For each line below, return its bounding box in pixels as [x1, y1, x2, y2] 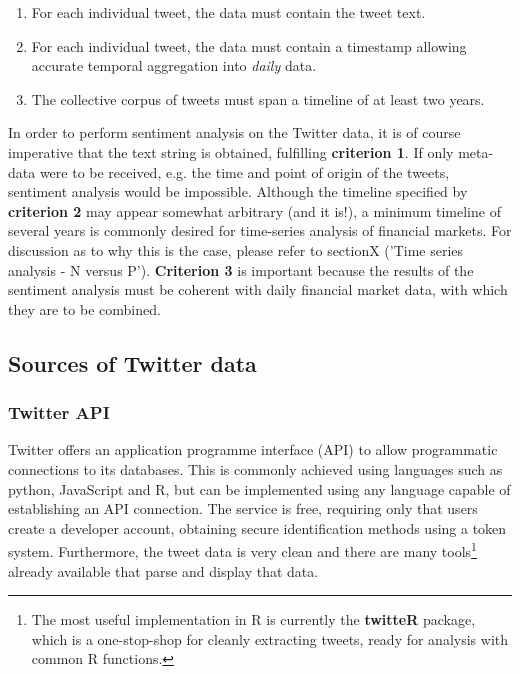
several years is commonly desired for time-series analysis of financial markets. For [8, 220, 512, 241]
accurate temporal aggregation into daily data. [31, 55, 317, 76]
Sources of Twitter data [8, 347, 257, 378]
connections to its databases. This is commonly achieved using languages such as [8, 458, 503, 479]
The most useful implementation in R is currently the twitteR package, [31, 609, 476, 630]
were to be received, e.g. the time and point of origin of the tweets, [39, 161, 450, 182]
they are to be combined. [8, 298, 161, 319]
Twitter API [8, 400, 110, 425]
